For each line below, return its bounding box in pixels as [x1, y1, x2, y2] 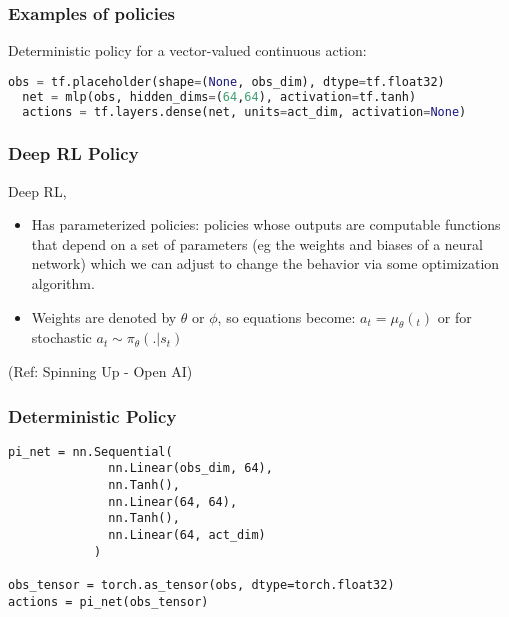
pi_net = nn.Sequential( [8, 444, 173, 459]
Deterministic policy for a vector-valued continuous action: [8, 40, 367, 61]
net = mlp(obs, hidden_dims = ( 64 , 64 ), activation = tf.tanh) [22, 89, 417, 104]
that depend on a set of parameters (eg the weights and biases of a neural [31, 233, 483, 254]
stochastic [31, 327, 92, 348]
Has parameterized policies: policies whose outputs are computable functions [31, 214, 501, 235]
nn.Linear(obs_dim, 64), [108, 461, 273, 476]
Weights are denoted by [31, 306, 177, 327]
